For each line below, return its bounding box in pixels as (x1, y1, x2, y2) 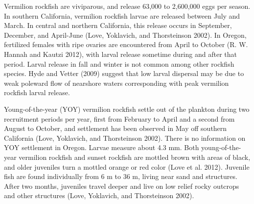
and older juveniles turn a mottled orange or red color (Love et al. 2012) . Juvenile (4, 161, 250, 172)
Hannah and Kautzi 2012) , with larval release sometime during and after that (4, 49, 237, 59)
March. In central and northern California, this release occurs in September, (4, 20, 232, 30)
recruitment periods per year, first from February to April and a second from (4, 113, 235, 124)
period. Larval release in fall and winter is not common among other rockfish (4, 58, 234, 69)
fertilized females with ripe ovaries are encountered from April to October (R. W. (4, 39, 248, 50)
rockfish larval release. (4, 87, 70, 98)
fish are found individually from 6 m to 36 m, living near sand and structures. (4, 171, 237, 181)
